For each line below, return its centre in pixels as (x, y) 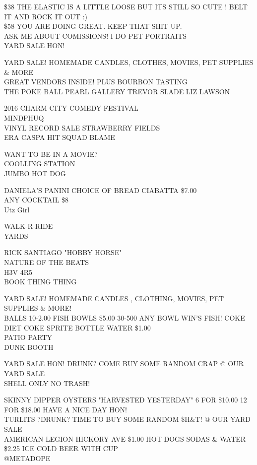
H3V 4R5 (18, 272)
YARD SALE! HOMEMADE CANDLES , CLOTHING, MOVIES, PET (114, 298)
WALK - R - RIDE (29, 226)
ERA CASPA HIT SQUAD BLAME (60, 137)
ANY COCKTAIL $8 (36, 200)
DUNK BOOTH (29, 347)
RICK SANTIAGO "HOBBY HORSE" (63, 252)
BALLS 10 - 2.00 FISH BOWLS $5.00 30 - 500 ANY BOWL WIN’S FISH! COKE (125, 318)
